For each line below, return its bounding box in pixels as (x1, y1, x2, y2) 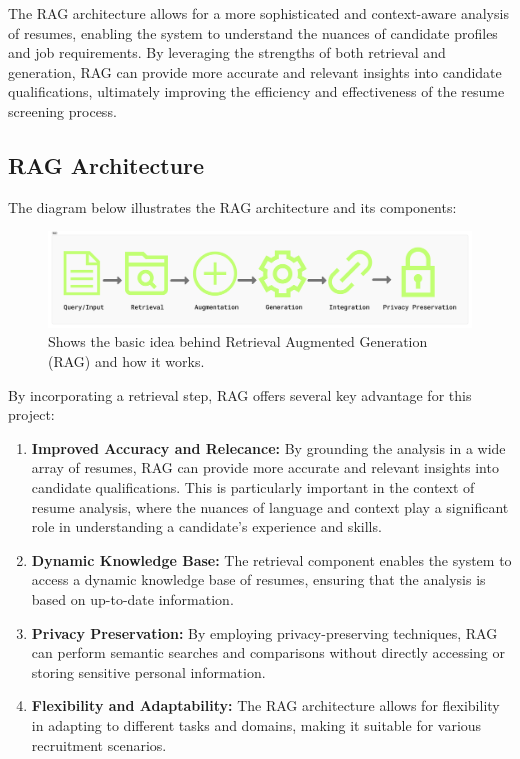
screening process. (8, 100, 117, 121)
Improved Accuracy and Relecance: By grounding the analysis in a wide (31, 437, 506, 458)
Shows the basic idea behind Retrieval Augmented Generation (48, 331, 428, 352)
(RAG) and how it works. (48, 351, 205, 372)
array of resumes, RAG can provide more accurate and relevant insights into (31, 457, 499, 478)
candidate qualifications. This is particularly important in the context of (31, 476, 475, 497)
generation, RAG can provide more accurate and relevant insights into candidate (8, 61, 502, 82)
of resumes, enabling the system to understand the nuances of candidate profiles (8, 22, 498, 43)
